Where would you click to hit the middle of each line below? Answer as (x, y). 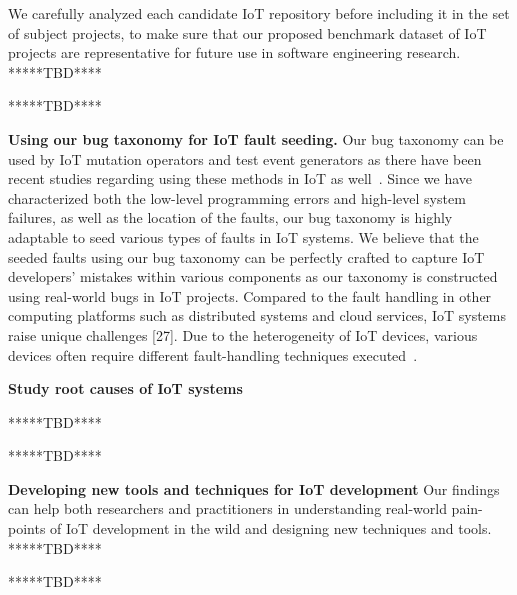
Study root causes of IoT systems (125, 388)
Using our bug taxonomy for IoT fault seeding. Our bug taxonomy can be (256, 138)
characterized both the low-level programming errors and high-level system (237, 197)
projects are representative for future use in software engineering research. (234, 52)
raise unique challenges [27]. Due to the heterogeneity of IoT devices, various (243, 334)
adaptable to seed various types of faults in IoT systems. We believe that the (243, 236)
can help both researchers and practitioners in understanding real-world (227, 508)
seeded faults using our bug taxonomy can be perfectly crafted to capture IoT (246, 256)
